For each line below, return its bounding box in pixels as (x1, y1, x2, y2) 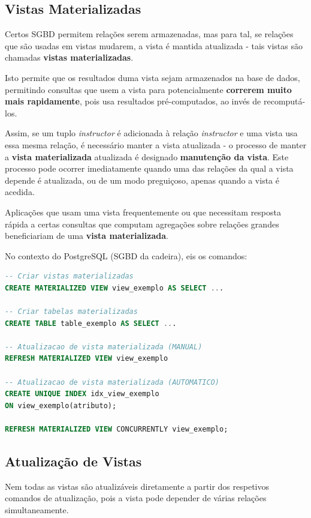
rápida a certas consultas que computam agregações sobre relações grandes (5, 217, 279, 230)
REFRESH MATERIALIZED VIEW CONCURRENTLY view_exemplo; (5, 425, 228, 434)
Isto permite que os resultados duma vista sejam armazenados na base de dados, (5, 71, 300, 83)
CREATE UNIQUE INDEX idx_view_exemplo (5, 390, 159, 399)
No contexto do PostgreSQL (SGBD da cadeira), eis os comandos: (5, 249, 247, 262)
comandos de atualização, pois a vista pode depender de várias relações (5, 492, 267, 504)
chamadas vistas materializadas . (5, 51, 134, 64)
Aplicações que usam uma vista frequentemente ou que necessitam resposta (5, 205, 281, 218)
